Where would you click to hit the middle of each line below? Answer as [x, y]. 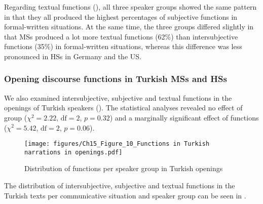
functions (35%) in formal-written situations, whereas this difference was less [123, 46]
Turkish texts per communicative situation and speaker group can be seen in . [125, 195]
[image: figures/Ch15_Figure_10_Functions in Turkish [117, 144]
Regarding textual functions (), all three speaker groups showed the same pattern [130, 7]
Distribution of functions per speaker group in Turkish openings [124, 168]
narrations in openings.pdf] [73, 152]
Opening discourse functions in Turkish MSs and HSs [116, 79]
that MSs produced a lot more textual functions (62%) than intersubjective [121, 36]
